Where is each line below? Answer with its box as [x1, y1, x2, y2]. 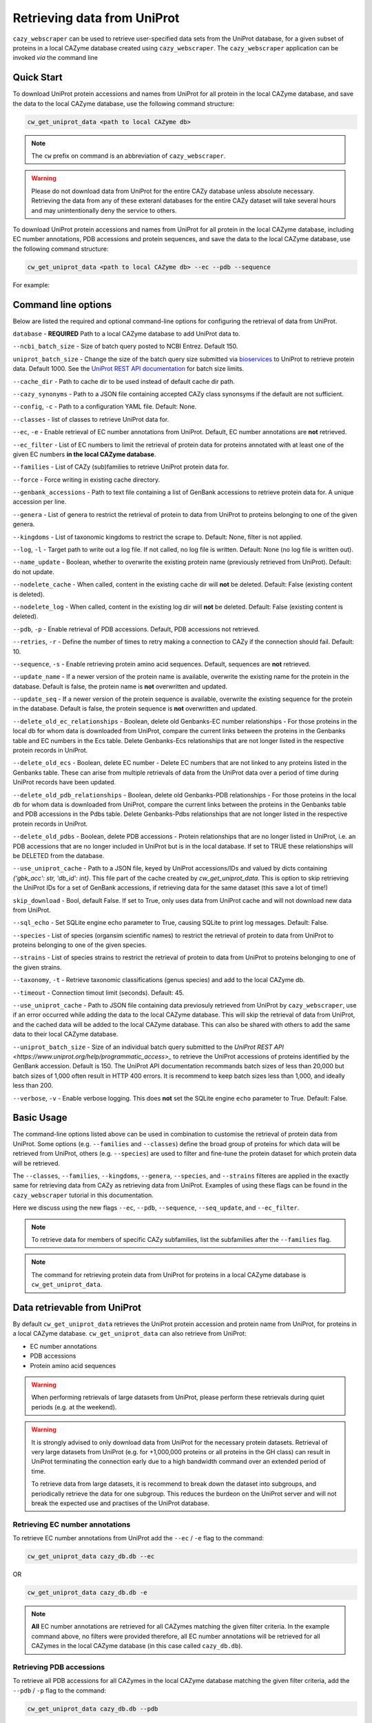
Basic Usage [12, 1112, 68, 1123]
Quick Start [12, 72, 63, 83]
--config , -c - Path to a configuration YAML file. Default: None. [12, 402, 197, 411]
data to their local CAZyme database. [12, 1030, 118, 1039]
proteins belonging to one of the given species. [12, 941, 147, 949]
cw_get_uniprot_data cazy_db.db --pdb [27, 1704, 158, 1713]
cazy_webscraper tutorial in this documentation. [12, 1191, 154, 1199]
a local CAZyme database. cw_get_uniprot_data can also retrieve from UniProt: [12, 1329, 247, 1338]
